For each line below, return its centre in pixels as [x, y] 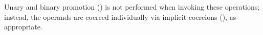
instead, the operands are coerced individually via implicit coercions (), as [120, 16]
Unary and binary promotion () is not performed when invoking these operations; [132, 7]
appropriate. [23, 27]
